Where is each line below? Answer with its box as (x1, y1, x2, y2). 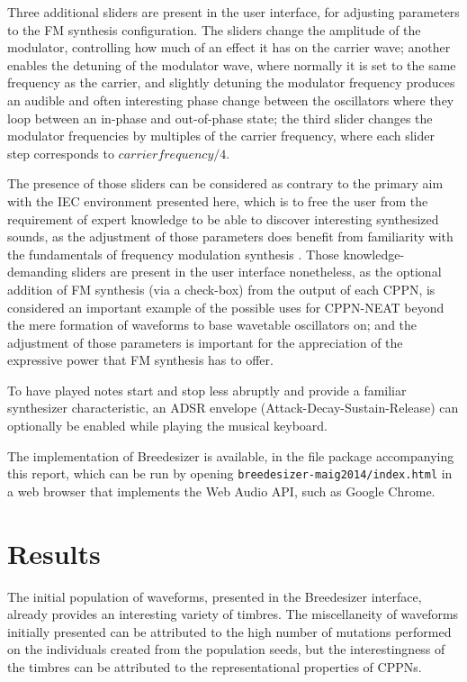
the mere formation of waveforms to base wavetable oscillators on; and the (7, 315, 418, 334)
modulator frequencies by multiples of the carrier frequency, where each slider (7, 126, 435, 145)
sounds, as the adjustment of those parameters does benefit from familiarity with (7, 227, 454, 246)
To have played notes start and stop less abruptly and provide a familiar (7, 380, 407, 399)
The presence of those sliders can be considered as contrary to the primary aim (7, 174, 444, 193)
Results (7, 534, 101, 571)
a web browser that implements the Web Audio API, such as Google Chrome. (7, 481, 436, 500)
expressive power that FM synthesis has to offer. (7, 350, 274, 369)
